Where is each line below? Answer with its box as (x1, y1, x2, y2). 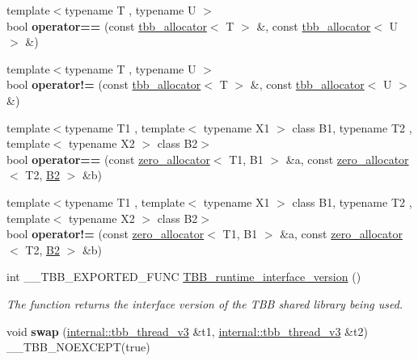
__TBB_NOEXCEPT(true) (6, 338, 150, 355)
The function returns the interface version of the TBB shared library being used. (6, 295, 403, 312)
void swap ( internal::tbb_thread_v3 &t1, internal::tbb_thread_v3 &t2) (6, 322, 368, 339)
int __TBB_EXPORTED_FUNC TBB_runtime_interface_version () (6, 268, 361, 285)
